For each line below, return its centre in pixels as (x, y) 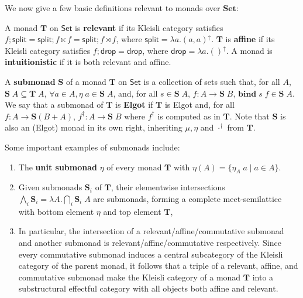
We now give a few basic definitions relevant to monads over (113, 8)
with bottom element (56, 211)
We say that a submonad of (54, 105)
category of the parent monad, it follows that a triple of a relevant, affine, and (158, 266)
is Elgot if (134, 105)
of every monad (134, 167)
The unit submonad (58, 167)
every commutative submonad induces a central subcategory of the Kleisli (151, 254)
